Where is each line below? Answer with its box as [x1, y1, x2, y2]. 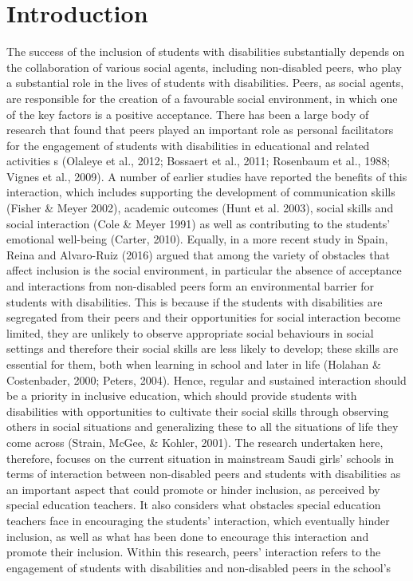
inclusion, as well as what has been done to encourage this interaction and [6, 528, 369, 544]
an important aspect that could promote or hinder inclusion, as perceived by [6, 480, 380, 497]
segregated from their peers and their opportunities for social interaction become [6, 309, 401, 326]
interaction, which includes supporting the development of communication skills [6, 184, 395, 200]
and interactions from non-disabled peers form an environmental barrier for [6, 278, 375, 294]
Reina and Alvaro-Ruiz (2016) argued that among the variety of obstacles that [6, 246, 390, 263]
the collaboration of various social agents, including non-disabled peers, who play [6, 58, 402, 75]
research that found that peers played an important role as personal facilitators [6, 121, 394, 138]
